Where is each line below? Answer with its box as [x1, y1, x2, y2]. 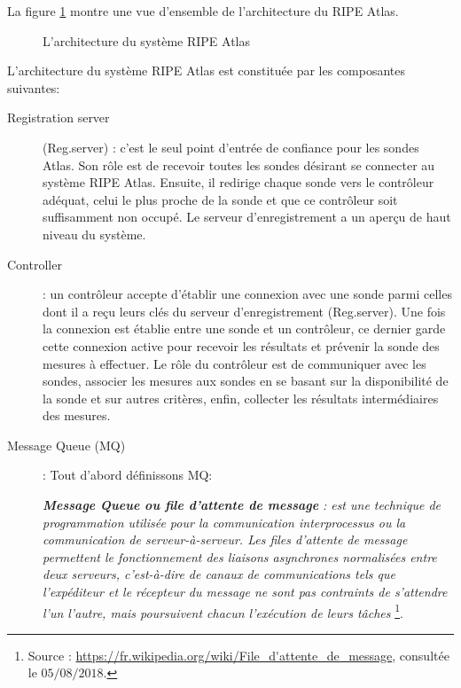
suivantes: [7, 78, 60, 97]
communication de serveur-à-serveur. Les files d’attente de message [43, 530, 408, 549]
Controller [7, 254, 62, 273]
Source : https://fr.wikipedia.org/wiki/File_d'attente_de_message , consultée [27, 645, 449, 664]
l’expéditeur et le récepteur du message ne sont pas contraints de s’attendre [43, 582, 448, 601]
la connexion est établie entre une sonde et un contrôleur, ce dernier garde [43, 319, 446, 338]
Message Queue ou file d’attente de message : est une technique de [43, 496, 441, 514]
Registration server [7, 108, 110, 127]
